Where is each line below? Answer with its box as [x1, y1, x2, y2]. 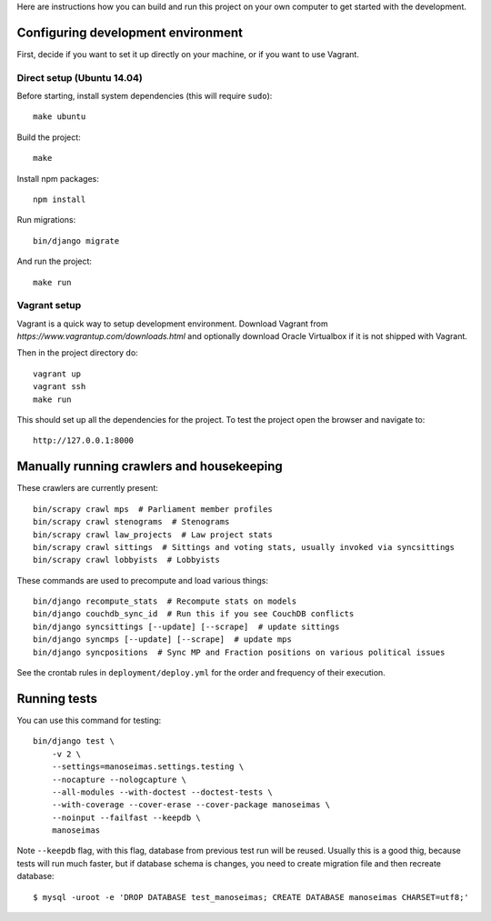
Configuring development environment [16, 25, 243, 40]
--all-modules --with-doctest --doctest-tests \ [51, 786, 273, 797]
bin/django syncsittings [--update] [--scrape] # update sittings [33, 621, 340, 632]
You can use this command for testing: [16, 715, 162, 726]
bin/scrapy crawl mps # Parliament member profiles [33, 504, 273, 514]
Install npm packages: [16, 173, 99, 184]
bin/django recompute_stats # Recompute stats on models [33, 596, 297, 606]
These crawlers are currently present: [16, 483, 158, 494]
